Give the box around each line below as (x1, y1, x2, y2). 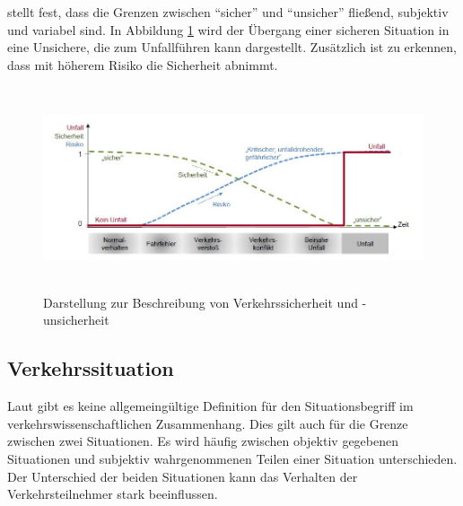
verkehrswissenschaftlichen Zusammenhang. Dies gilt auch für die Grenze (7, 414, 408, 432)
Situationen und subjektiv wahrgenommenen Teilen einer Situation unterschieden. (7, 449, 458, 467)
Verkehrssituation (7, 354, 174, 382)
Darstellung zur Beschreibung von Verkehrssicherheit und (43, 292, 358, 311)
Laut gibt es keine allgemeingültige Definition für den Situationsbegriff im (7, 397, 414, 415)
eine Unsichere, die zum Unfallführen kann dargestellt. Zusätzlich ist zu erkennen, (7, 38, 457, 57)
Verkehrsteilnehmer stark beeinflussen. (7, 484, 218, 503)
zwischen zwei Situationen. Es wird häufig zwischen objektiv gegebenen (7, 432, 399, 450)
